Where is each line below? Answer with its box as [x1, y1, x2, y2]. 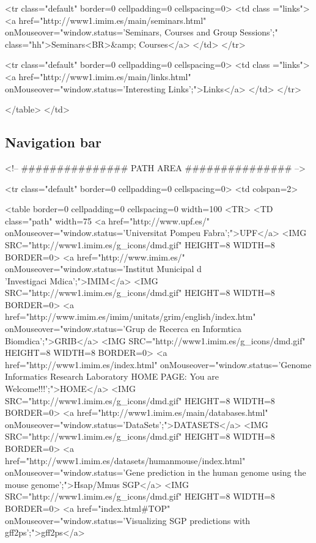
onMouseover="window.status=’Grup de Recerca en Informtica [5, 322, 242, 335]
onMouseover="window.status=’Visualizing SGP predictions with [5, 514, 251, 526]
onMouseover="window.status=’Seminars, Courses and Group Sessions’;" [5, 26, 278, 39]
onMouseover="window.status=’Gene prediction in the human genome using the [5, 466, 306, 479]
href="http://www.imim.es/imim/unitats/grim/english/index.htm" [5, 310, 256, 323]
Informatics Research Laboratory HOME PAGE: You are [5, 370, 219, 383]
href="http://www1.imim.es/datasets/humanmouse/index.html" [5, 454, 246, 467]
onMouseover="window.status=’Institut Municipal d [5, 262, 202, 275]
